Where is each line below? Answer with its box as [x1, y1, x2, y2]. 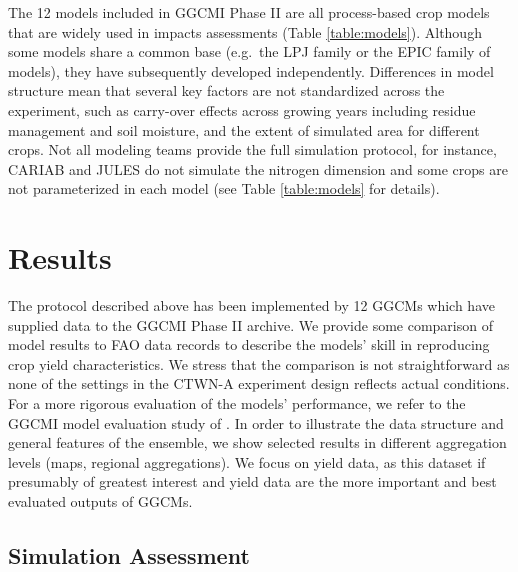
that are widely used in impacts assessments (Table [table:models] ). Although [8, 21, 482, 42]
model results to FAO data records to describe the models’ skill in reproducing [8, 334, 490, 355]
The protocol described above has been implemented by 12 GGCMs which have [8, 295, 495, 316]
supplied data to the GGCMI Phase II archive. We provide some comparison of [8, 314, 493, 335]
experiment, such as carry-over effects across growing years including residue [8, 99, 476, 120]
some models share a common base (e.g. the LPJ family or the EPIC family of [8, 41, 491, 62]
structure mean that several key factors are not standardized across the [8, 80, 445, 101]
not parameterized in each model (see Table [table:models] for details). [8, 178, 440, 199]
